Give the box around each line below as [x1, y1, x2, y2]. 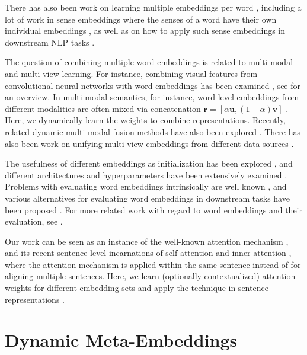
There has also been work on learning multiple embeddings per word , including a [5, 1, 302, 13]
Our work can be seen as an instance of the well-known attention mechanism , [5, 235, 289, 247]
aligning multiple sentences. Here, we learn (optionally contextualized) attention [5, 270, 296, 282]
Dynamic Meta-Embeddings [5, 328, 238, 352]
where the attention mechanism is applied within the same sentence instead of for [5, 258, 301, 270]
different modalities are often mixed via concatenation [5, 102, 201, 114]
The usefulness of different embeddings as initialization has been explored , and [5, 157, 293, 169]
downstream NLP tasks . [5, 36, 95, 48]
